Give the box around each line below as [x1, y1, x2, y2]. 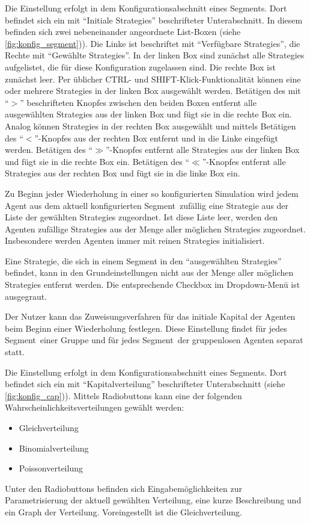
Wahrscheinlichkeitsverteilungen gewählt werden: [5, 401, 184, 414]
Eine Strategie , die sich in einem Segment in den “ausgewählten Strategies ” [5, 254, 282, 267]
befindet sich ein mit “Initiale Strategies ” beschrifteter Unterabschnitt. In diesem [5, 13, 303, 26]
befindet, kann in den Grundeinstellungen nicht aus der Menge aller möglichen [5, 266, 294, 279]
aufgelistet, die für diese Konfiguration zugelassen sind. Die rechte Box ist [5, 60, 276, 73]
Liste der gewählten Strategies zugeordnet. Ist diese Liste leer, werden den [5, 211, 278, 223]
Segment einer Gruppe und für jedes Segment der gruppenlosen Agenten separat [5, 334, 303, 346]
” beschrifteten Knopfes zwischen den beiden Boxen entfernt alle [20, 96, 257, 108]
